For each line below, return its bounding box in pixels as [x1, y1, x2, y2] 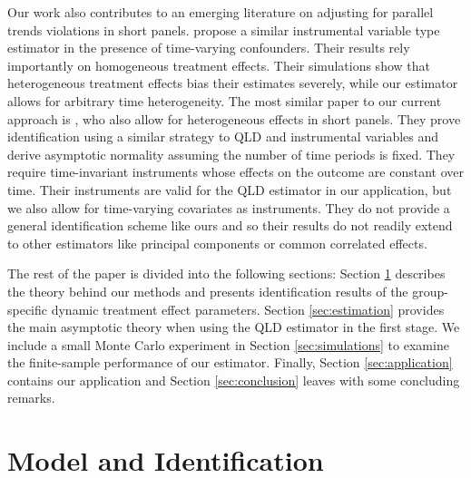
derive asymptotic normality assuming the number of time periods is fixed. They [7, 144, 456, 163]
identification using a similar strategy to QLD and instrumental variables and [7, 127, 439, 146]
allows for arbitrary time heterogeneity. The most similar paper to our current [7, 91, 442, 110]
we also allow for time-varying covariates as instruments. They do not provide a [7, 198, 450, 217]
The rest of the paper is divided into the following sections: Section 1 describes [7, 264, 446, 283]
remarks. [7, 388, 55, 407]
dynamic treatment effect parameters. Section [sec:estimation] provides [51, 299, 445, 318]
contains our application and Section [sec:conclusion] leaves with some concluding [7, 370, 460, 389]
